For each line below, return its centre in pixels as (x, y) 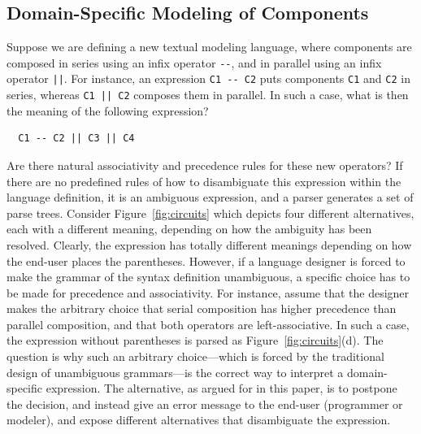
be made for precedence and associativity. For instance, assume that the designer (208, 292)
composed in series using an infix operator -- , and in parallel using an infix (194, 62)
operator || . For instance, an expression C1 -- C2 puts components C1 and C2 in (208, 78)
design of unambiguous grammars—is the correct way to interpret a (175, 372)
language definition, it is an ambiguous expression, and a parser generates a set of (210, 197)
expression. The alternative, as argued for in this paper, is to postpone (221, 388)
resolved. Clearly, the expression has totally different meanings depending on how (209, 244)
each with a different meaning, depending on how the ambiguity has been (189, 229)
